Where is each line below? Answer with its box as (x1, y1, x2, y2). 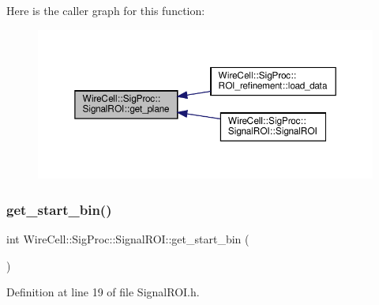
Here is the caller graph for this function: (6, 2, 205, 18)
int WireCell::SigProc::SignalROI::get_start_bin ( (6, 231, 250, 247)
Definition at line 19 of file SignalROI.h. (6, 284, 200, 300)
